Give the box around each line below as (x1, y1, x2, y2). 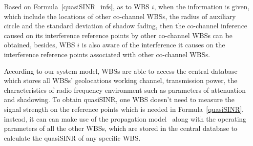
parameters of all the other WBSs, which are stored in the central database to (4, 123, 237, 133)
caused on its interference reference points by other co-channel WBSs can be (4, 30, 232, 40)
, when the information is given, (154, 1, 250, 11)
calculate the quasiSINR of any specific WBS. (4, 132, 141, 143)
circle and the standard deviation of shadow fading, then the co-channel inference (4, 21, 248, 31)
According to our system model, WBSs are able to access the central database (4, 65, 237, 76)
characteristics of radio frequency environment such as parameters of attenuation (4, 84, 246, 95)
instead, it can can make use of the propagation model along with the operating (4, 113, 247, 124)
